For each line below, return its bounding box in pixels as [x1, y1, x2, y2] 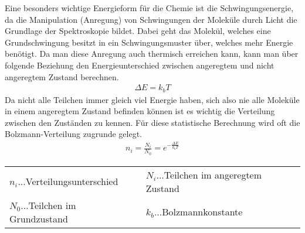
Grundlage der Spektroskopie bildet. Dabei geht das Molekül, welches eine [5, 25, 271, 37]
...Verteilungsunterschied [18, 174, 118, 189]
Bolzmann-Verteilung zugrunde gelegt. [5, 128, 143, 140]
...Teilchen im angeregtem [156, 167, 262, 181]
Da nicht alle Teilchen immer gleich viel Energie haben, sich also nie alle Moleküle [5, 93, 300, 105]
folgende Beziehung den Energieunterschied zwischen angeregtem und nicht [5, 59, 274, 71]
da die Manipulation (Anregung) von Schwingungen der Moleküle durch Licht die [5, 13, 297, 25]
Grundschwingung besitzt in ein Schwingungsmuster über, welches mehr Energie [5, 36, 293, 48]
